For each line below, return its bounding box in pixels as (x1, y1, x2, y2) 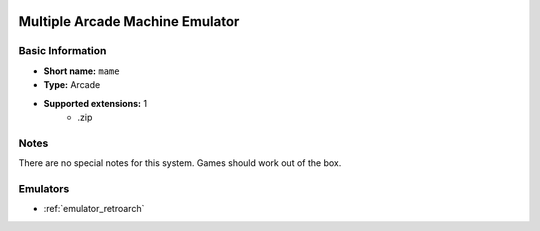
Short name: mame (43, 65, 120, 77)
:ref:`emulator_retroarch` (43, 203, 145, 215)
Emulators (18, 181, 70, 195)
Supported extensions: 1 (43, 97, 148, 109)
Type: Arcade (43, 79, 101, 91)
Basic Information (18, 44, 107, 58)
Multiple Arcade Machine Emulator (18, 13, 240, 30)
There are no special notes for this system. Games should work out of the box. (18, 157, 342, 169)
